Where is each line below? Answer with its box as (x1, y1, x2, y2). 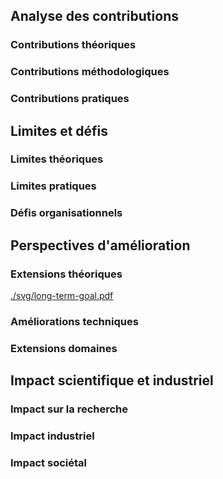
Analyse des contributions (10, 8, 179, 25)
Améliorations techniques (10, 314, 139, 328)
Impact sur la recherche (10, 402, 129, 416)
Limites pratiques (10, 179, 97, 193)
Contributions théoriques (10, 38, 137, 52)
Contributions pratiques (10, 92, 130, 106)
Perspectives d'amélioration (10, 237, 191, 254)
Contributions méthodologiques (10, 65, 170, 79)
